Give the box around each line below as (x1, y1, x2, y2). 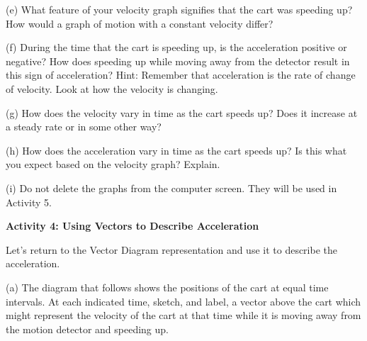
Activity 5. (6, 194, 52, 209)
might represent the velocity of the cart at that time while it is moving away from (6, 308, 361, 323)
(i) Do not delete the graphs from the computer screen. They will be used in (6, 180, 337, 195)
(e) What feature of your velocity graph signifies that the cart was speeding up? (6, 2, 353, 16)
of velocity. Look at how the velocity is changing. (6, 81, 218, 96)
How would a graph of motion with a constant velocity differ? (6, 16, 273, 30)
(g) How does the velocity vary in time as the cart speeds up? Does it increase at (6, 105, 358, 120)
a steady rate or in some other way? (6, 119, 162, 134)
